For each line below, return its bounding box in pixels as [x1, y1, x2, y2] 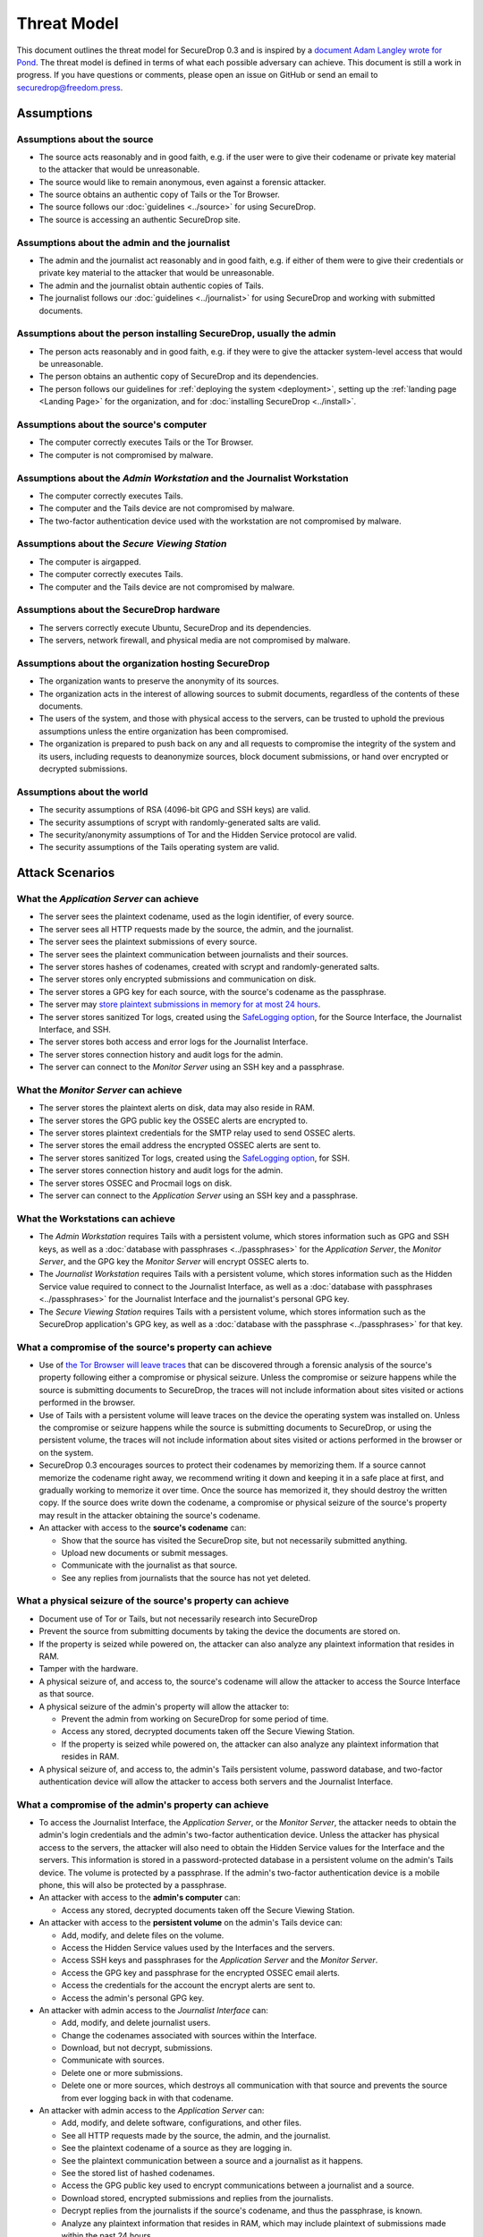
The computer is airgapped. [38, 556, 142, 567]
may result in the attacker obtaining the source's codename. [38, 1510, 261, 1520]
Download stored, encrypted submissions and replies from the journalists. [61, 2192, 334, 2203]
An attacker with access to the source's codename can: [38, 1522, 247, 1534]
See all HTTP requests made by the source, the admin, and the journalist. [61, 2130, 331, 2140]
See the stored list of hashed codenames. [61, 2168, 215, 2178]
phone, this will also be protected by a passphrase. [38, 1880, 227, 1891]
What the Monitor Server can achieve [16, 1084, 182, 1096]
